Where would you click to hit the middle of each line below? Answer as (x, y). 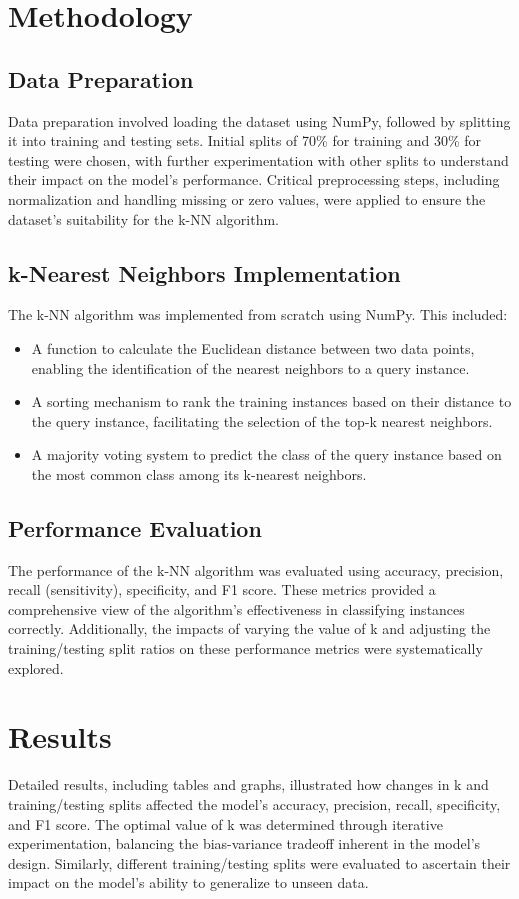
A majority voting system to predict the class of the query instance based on (266, 454)
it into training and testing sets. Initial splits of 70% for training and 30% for (245, 140)
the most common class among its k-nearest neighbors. (199, 473)
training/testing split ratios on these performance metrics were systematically (245, 648)
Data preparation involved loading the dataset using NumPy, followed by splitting (259, 120)
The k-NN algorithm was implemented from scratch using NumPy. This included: (258, 314)
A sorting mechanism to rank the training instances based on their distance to (271, 401)
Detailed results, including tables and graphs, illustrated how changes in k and (248, 784)
